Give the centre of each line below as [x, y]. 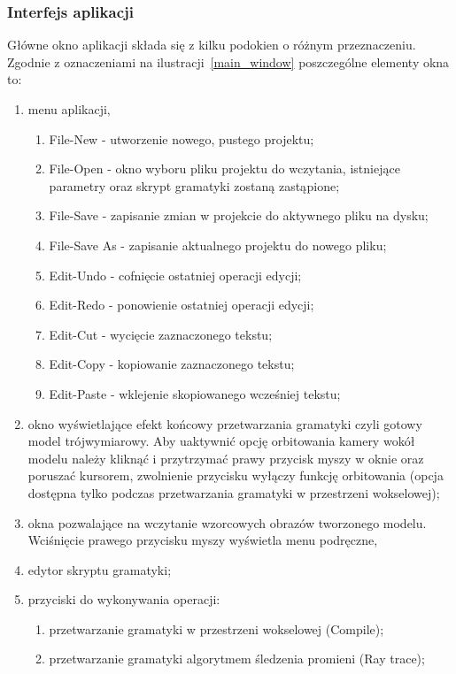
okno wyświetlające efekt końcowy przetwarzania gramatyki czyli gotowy [225, 423]
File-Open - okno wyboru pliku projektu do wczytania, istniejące [224, 168]
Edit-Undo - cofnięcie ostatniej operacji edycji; [175, 275]
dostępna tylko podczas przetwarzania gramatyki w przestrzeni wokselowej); [234, 492]
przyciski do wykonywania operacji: [124, 599]
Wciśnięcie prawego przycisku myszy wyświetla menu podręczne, [203, 540]
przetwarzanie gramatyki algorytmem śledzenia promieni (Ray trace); [237, 659]
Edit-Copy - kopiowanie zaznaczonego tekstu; [172, 364]
